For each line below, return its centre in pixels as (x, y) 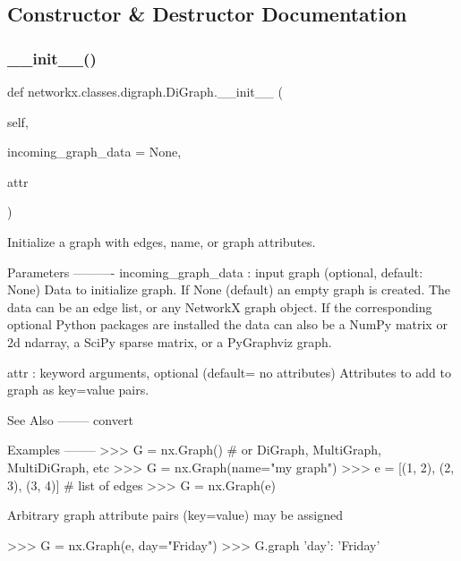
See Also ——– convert (70, 419)
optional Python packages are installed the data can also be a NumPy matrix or (227, 324)
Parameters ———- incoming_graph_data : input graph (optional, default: (215, 272)
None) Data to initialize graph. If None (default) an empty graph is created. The (229, 289)
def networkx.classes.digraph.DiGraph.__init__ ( (145, 91)
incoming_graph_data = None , (94, 152)
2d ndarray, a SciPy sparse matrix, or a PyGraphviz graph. (170, 341)
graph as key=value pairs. (78, 390)
